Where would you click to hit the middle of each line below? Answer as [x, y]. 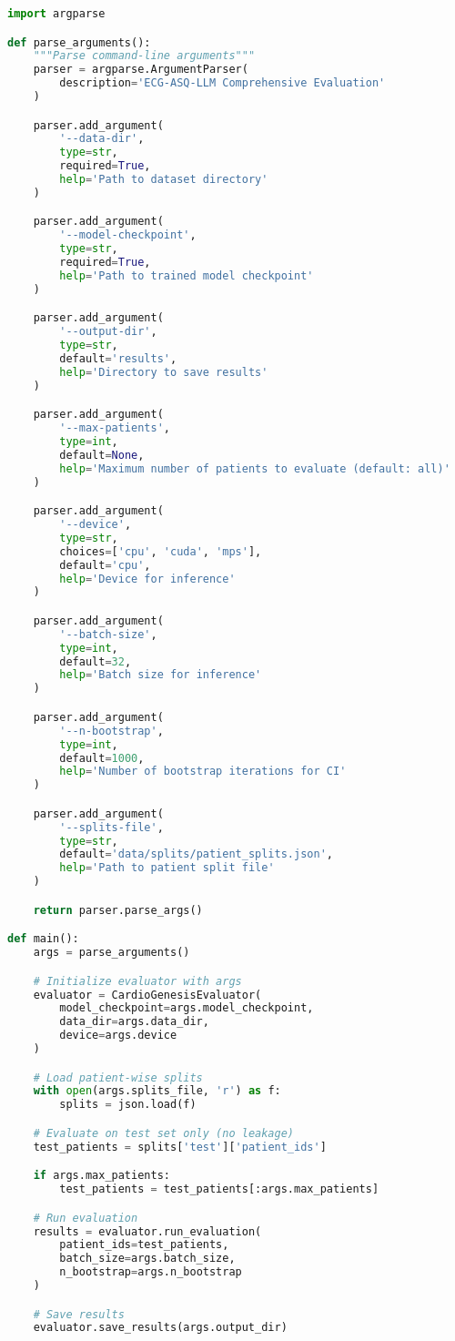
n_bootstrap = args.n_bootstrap [151, 1272]
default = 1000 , [102, 758]
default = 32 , [96, 661]
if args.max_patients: [101, 1176]
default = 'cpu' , [105, 565]
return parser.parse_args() [118, 910]
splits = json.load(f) [128, 1105]
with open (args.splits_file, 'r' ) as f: [157, 1091]
